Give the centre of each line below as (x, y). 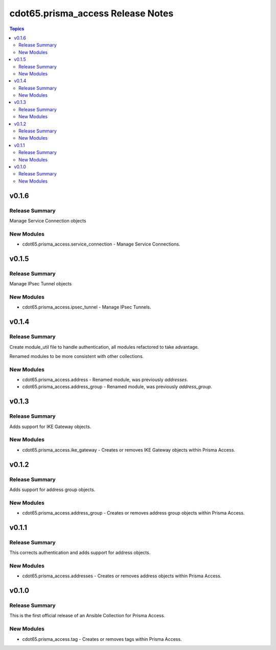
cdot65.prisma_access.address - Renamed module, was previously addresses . (105, 380)
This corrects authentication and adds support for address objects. (80, 553)
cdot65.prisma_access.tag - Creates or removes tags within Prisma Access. (102, 639)
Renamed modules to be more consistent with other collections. (77, 356)
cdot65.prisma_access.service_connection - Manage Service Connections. (101, 244)
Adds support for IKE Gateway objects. (50, 427)
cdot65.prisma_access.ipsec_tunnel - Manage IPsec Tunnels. (87, 307)
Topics (17, 29)
